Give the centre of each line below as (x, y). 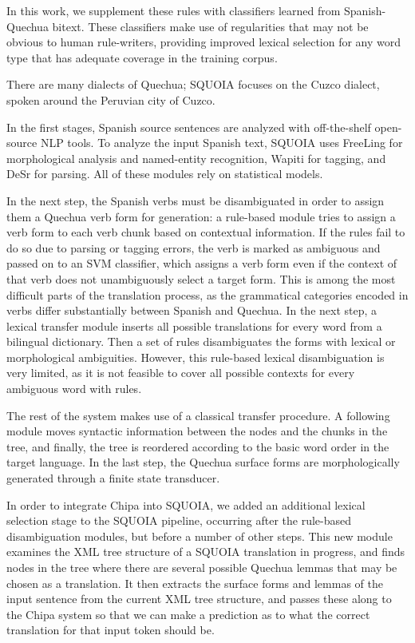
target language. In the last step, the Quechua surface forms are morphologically (203, 462)
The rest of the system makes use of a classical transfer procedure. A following (198, 415)
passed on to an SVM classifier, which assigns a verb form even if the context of (202, 263)
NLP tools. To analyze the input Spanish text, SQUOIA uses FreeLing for (221, 143)
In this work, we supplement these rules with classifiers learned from (174, 10)
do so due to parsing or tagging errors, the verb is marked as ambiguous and (194, 247)
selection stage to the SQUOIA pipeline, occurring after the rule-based (179, 520)
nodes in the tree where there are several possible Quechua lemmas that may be (202, 567)
